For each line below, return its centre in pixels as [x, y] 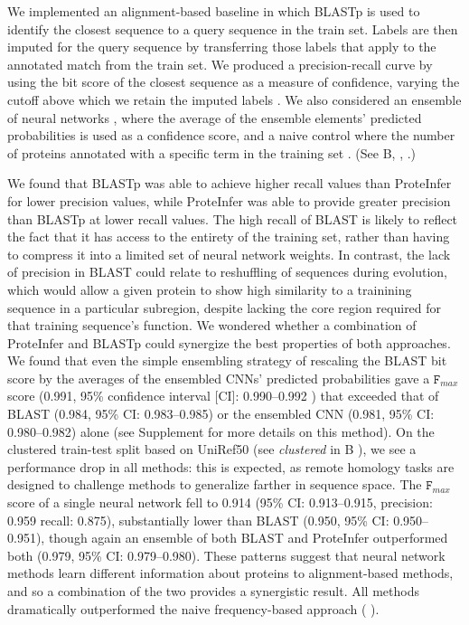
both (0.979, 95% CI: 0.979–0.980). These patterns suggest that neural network [226, 555]
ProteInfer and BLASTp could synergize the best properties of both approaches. [229, 342]
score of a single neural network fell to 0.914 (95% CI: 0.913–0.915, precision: [220, 502]
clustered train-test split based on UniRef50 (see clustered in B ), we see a [212, 449]
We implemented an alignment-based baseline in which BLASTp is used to [214, 11]
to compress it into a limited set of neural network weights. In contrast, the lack [229, 254]
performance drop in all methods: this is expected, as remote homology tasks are [231, 466]
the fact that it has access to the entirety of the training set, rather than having [229, 237]
